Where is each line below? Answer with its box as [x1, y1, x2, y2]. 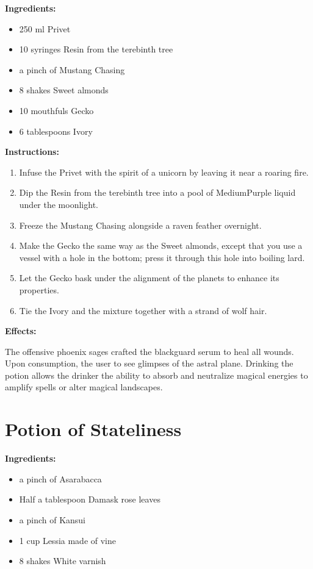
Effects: [5, 324, 37, 337]
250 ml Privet [19, 22, 71, 35]
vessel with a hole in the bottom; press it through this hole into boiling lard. [19, 251, 305, 263]
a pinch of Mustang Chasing [19, 63, 125, 76]
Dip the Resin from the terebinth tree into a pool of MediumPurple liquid [19, 186, 296, 199]
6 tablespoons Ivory [19, 124, 93, 137]
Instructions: [5, 145, 59, 158]
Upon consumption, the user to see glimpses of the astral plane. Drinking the [5, 357, 293, 370]
